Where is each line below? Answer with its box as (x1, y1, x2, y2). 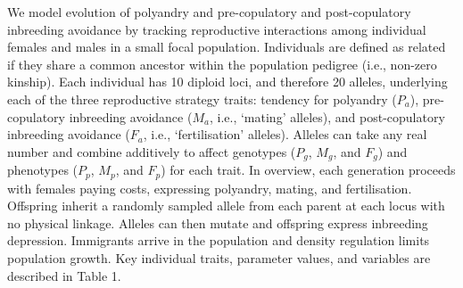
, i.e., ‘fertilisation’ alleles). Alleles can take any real (143, 125, 427, 144)
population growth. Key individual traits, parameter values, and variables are (7, 249, 431, 267)
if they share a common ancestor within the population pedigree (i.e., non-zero (7, 54, 437, 73)
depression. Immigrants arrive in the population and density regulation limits (7, 231, 430, 250)
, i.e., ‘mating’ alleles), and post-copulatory (209, 107, 445, 126)
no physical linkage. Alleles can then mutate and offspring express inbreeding (7, 213, 428, 232)
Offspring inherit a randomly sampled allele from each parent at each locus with (7, 196, 445, 215)
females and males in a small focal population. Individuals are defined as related (7, 37, 446, 56)
